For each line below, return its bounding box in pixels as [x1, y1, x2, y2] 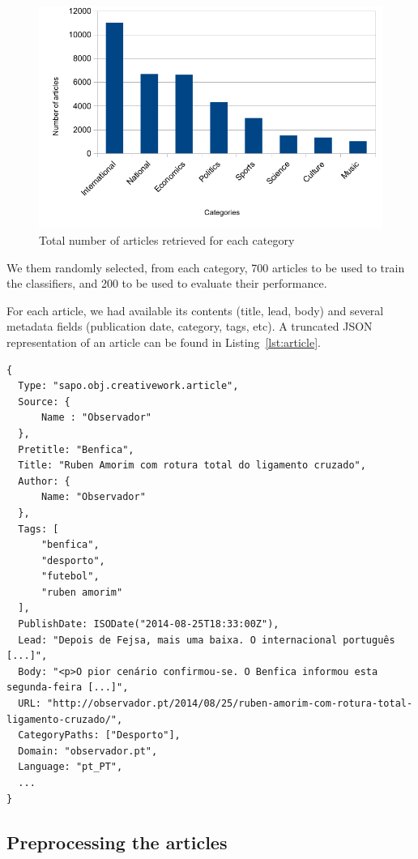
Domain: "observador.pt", [18, 745, 158, 757]
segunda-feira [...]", [6, 682, 129, 694]
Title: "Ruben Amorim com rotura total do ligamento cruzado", [18, 459, 366, 472]
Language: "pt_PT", [18, 761, 123, 773]
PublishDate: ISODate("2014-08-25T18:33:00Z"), [18, 618, 279, 630]
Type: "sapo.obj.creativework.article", [18, 380, 239, 392]
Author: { [18, 475, 70, 487]
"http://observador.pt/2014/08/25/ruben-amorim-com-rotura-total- [47, 698, 413, 710]
